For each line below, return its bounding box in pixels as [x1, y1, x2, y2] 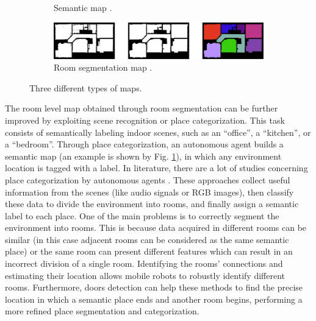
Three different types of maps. [29, 81, 142, 94]
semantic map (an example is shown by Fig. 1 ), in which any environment [5, 149, 282, 162]
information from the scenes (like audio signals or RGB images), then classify [5, 185, 294, 198]
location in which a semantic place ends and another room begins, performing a [5, 292, 303, 305]
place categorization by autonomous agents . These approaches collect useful [5, 173, 290, 186]
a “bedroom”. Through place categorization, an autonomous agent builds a [5, 138, 284, 150]
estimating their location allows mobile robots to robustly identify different [5, 269, 285, 281]
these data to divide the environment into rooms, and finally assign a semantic [5, 197, 299, 210]
